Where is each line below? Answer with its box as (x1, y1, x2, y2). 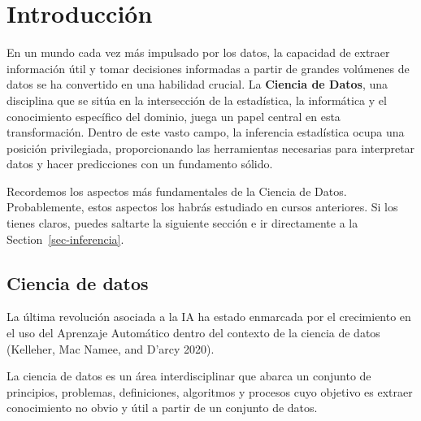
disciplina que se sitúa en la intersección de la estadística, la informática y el (7, 91, 387, 108)
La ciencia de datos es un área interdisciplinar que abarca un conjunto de (7, 367, 371, 384)
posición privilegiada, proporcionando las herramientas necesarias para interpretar (7, 139, 415, 156)
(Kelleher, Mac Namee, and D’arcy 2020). (7, 340, 215, 357)
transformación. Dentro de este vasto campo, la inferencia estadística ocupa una (7, 124, 405, 141)
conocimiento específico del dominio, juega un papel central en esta (7, 107, 341, 124)
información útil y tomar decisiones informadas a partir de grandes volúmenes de (7, 59, 410, 76)
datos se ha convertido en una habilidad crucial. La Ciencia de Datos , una (7, 76, 388, 93)
